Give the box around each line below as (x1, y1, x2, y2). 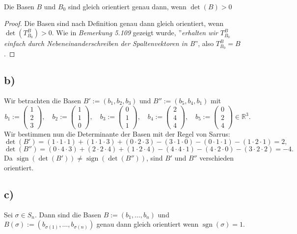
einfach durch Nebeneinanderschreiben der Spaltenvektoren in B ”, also (4, 38, 214, 48)
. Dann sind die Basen (34, 209, 102, 219)
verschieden (199, 153, 234, 163)
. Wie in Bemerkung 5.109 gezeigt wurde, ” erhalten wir (52, 27, 218, 38)
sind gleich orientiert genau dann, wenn (68, 1, 187, 11)
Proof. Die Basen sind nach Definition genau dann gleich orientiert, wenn (4, 18, 224, 28)
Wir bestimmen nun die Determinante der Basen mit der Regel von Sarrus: (4, 128, 230, 139)
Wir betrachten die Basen (4, 95, 81, 105)
